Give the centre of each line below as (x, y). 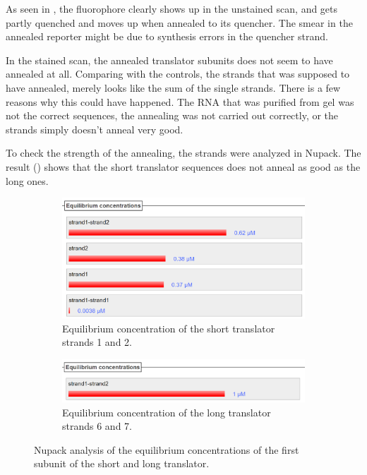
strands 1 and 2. (97, 342)
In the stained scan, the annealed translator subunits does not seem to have (169, 60)
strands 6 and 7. (97, 426)
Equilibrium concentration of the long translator (167, 412)
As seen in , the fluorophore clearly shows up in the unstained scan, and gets (172, 8)
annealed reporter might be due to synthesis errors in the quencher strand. (167, 36)
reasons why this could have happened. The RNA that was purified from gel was (180, 101)
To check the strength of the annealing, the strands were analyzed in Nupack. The (183, 153)
